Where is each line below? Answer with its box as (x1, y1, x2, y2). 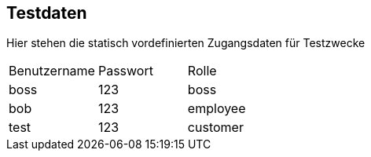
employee (187, 100, 246, 117)
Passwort (97, 63, 153, 79)
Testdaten (6, 3, 87, 23)
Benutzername (9, 63, 95, 79)
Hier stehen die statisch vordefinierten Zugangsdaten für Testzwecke (6, 36, 365, 50)
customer (187, 119, 244, 136)
